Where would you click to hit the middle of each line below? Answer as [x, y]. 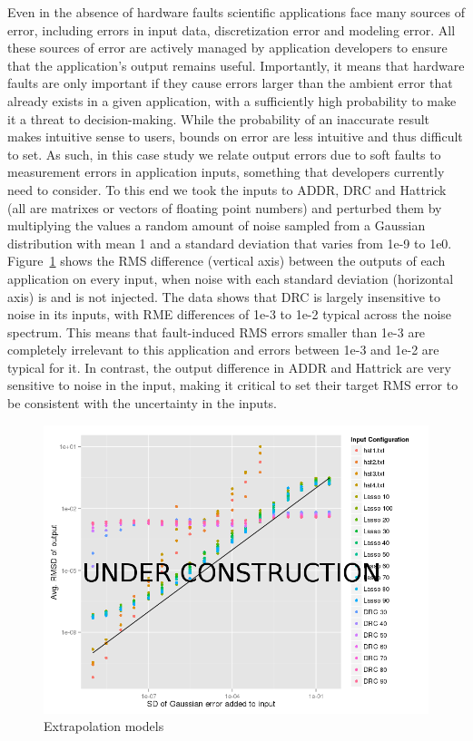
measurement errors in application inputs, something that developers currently [226, 172]
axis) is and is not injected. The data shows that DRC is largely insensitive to [224, 296]
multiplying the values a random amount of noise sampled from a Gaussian [217, 225]
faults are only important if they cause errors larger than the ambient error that [230, 83]
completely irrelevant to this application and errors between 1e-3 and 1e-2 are [223, 350]
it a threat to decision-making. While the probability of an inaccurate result [219, 118]
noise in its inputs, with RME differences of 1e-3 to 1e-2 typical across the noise [230, 314]
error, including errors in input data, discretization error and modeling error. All [232, 29]
